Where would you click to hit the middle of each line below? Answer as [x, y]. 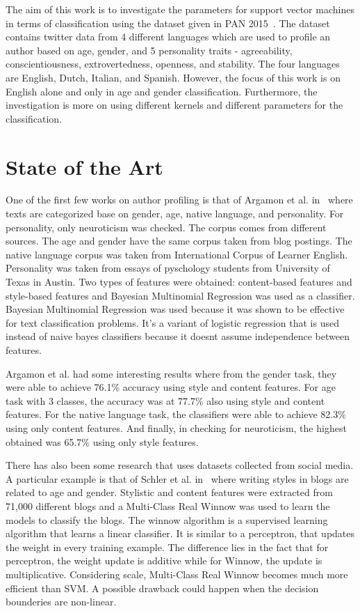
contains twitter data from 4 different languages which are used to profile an [168, 37]
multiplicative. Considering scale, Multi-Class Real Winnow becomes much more [177, 574]
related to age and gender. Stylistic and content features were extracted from [169, 492]
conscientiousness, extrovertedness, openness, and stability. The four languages [173, 64]
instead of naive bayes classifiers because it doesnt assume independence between [178, 336]
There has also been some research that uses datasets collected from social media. [180, 465]
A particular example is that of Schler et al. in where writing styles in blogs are [177, 478]
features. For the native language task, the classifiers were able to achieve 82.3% [176, 414]
